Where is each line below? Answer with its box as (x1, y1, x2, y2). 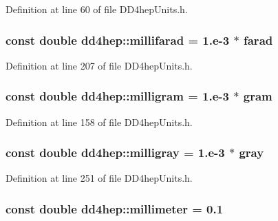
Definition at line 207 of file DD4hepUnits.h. (6, 58, 193, 72)
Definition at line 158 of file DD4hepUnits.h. (6, 114, 193, 129)
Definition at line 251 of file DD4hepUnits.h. (6, 171, 193, 185)
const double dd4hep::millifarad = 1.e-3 (6, 31, 230, 48)
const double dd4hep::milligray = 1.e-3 (6, 144, 225, 161)
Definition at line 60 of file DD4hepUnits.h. (6, 2, 188, 16)
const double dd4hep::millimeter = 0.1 (6, 200, 224, 217)
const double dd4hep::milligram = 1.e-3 (6, 87, 229, 105)
